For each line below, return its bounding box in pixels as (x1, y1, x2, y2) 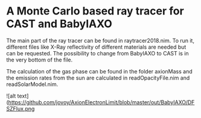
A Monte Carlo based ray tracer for (6, 4, 184, 18)
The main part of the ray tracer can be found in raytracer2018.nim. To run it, (6, 37, 195, 44)
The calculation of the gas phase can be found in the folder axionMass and (6, 67, 193, 75)
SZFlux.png (6, 105, 35, 112)
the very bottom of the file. (6, 56, 73, 63)
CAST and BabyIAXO (6, 17, 113, 31)
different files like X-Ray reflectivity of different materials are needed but (6, 43, 187, 51)
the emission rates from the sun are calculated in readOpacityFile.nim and (6, 74, 190, 81)
